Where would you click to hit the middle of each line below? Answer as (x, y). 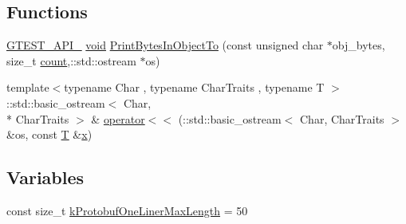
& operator (118, 118)
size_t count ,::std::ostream (71, 60)
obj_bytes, (359, 45)
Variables (45, 177)
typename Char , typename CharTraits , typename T (194, 87)
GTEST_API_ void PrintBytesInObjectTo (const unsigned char (165, 45)
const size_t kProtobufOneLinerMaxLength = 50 (127, 210)
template (28, 87)
